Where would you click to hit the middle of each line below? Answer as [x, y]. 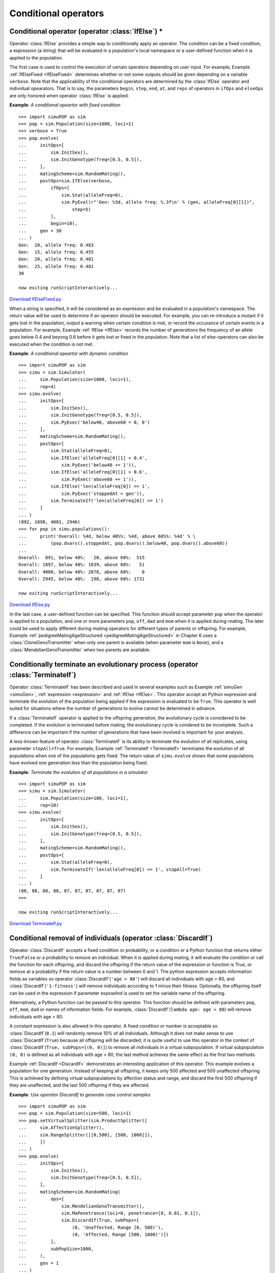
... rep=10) [39, 805]
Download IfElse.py [30, 605]
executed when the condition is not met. [51, 344]
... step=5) [55, 209]
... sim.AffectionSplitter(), [61, 1128]
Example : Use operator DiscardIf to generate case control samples [80, 1094]
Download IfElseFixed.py [35, 299]
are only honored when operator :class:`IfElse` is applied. [69, 95]
